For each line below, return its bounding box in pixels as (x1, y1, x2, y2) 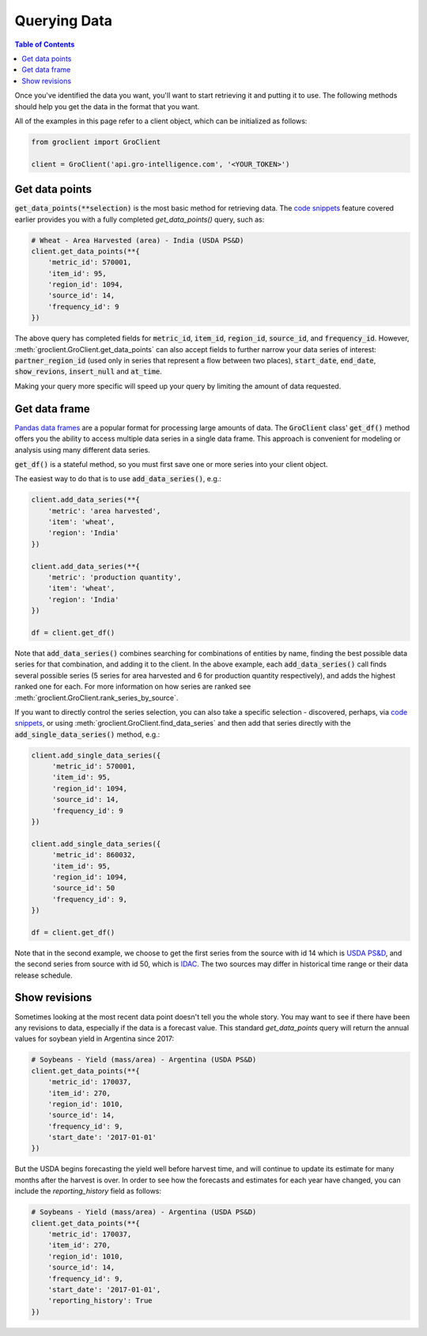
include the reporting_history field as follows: (14, 1186, 162, 1196)
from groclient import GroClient (31, 137, 161, 146)
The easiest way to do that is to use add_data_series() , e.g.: (14, 474, 221, 484)
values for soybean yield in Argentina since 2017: (14, 1034, 174, 1044)
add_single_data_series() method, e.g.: (14, 729, 161, 739)
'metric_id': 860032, (51, 851, 136, 860)
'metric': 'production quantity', (47, 573, 182, 582)
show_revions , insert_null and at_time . (14, 366, 162, 376)
